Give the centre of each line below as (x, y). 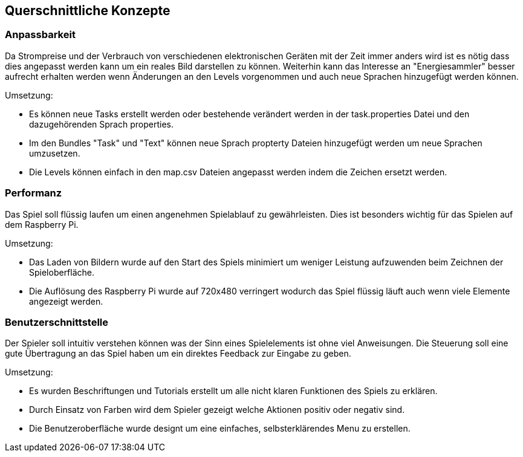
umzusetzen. (55, 153)
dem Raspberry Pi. (42, 224)
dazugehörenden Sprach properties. (101, 124)
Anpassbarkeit (40, 35)
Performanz (34, 193)
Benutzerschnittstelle (57, 322)
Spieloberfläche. (62, 272)
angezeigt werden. (66, 301)
